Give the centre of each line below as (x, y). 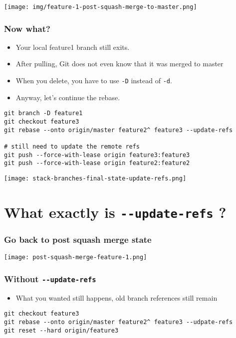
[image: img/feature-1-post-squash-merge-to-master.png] (101, 7)
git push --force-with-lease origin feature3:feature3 (97, 155)
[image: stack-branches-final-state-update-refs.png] (95, 178)
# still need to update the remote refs (72, 146)
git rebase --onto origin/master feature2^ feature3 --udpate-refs (118, 322)
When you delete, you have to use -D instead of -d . (94, 81)
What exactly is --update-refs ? (115, 212)
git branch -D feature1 (43, 113)
